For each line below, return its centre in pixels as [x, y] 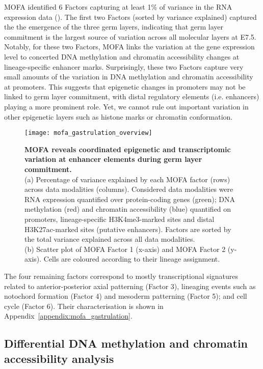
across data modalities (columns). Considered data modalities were [129, 189]
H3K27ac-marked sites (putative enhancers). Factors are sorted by [128, 229]
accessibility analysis [59, 358]
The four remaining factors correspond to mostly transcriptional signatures [121, 276]
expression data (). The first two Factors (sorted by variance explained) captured [130, 17]
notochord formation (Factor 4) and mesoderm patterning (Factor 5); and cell [126, 296]
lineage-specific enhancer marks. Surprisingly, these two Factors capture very [124, 66]
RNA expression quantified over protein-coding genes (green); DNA [130, 199]
